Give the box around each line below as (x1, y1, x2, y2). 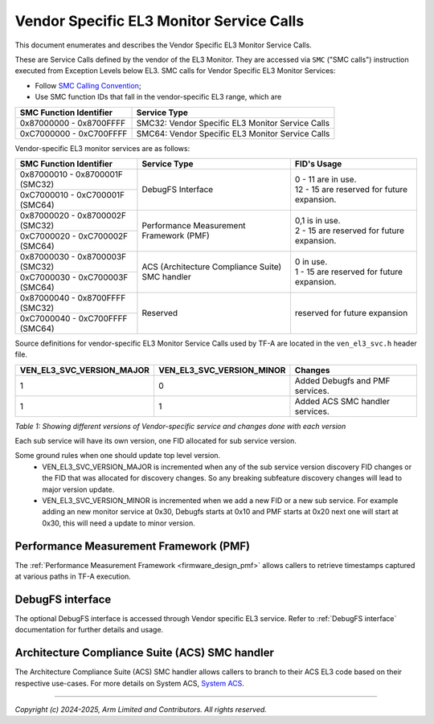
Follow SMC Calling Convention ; (35, 80, 141, 90)
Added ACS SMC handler (294, 395, 391, 407)
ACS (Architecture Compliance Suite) (141, 261, 282, 272)
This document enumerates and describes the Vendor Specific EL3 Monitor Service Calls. (14, 40, 313, 50)
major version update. (42, 485, 115, 494)
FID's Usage (294, 157, 342, 169)
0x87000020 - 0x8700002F (19, 210, 126, 221)
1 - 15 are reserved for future (294, 266, 403, 277)
